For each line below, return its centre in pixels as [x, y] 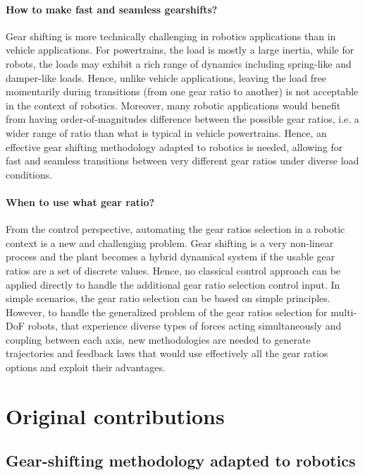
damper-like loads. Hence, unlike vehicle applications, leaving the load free [166, 77]
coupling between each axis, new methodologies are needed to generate [158, 339]
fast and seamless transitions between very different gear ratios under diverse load [182, 161]
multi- [344, 312]
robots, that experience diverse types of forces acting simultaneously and [185, 326]
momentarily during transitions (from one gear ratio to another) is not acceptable [182, 91]
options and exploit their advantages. [86, 367]
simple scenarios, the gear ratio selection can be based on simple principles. [168, 298]
